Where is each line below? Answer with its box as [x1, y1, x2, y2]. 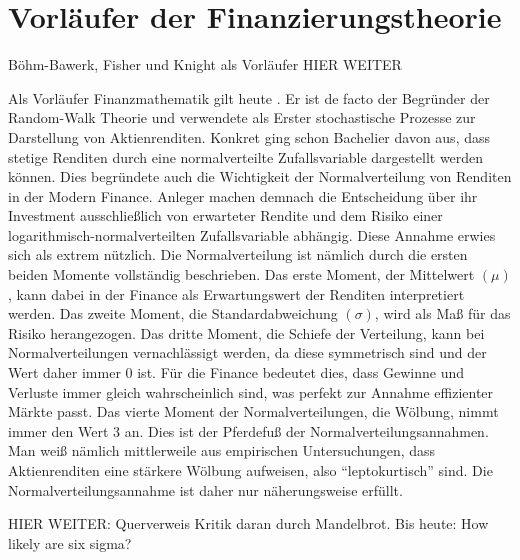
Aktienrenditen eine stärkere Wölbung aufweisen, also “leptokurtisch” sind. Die [8, 460, 493, 480]
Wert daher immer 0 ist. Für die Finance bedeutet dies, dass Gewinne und [8, 362, 465, 383]
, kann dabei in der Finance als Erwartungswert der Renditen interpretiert [8, 283, 465, 304]
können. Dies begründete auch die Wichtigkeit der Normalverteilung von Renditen [8, 166, 512, 187]
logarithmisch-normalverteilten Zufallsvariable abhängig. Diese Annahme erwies [8, 224, 496, 245]
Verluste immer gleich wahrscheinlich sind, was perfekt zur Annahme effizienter [8, 381, 494, 402]
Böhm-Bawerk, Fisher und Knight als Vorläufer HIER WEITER [8, 54, 402, 75]
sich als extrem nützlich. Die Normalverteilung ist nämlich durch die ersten [8, 244, 468, 265]
